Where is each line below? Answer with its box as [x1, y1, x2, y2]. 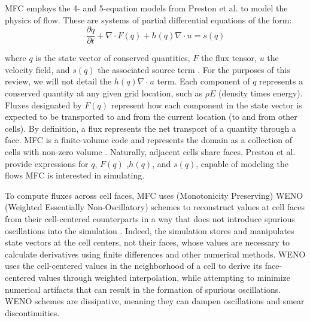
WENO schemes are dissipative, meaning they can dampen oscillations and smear [5, 295, 305, 307]
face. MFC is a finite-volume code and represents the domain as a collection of [5, 134, 293, 146]
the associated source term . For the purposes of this [98, 63, 290, 75]
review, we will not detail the [5, 75, 112, 87]
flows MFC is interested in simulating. [5, 169, 145, 181]
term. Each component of [157, 75, 250, 87]
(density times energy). [218, 87, 303, 99]
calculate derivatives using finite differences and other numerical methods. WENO [5, 247, 306, 260]
